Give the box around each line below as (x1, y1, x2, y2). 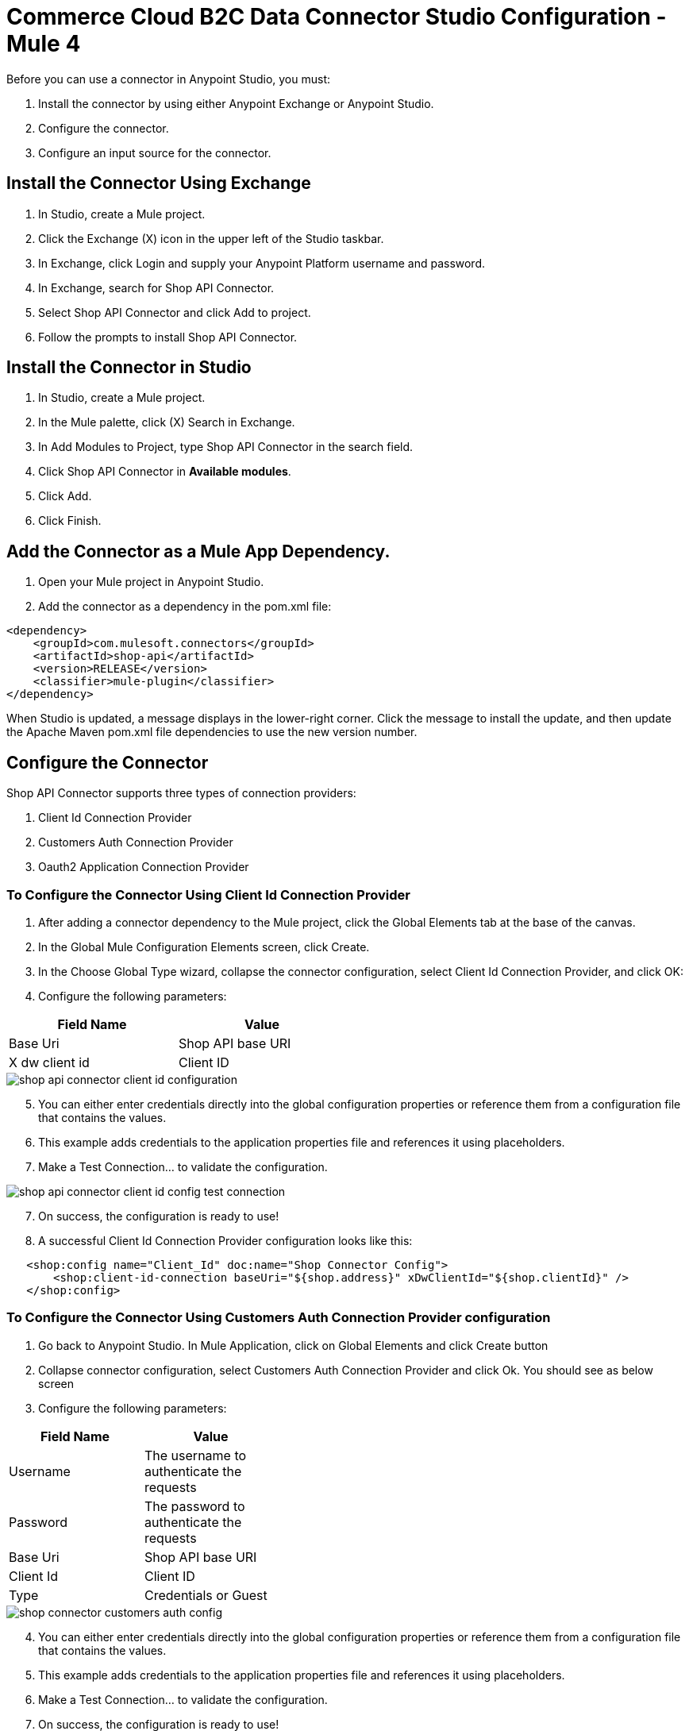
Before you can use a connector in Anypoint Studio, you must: (6, 71, 331, 86)
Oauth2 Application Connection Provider (38, 860, 249, 874)
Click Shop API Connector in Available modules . (38, 465, 291, 479)
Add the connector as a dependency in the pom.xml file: (38, 599, 332, 614)
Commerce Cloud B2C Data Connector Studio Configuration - (6, 3, 667, 30)
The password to (144, 1498, 245, 1514)
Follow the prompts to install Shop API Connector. (38, 330, 298, 344)
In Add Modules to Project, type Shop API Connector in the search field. (38, 440, 414, 454)
